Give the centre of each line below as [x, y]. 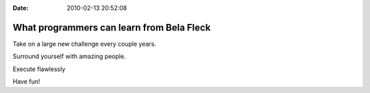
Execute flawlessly [39, 69]
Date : [21, 8]
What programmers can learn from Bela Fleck [112, 27]
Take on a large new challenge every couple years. [85, 44]
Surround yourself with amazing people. [69, 56]
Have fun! [26, 81]
